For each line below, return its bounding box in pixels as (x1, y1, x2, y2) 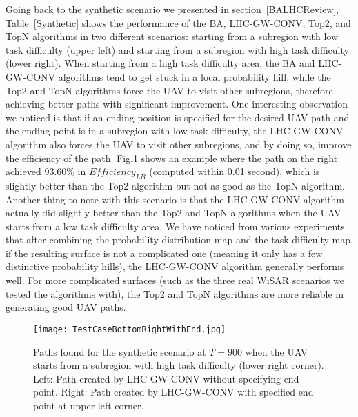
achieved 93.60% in (6, 164, 86, 179)
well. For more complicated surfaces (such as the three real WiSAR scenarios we (6, 273, 345, 287)
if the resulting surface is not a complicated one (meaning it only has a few (6, 245, 323, 260)
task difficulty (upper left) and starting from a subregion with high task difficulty (6, 42, 349, 57)
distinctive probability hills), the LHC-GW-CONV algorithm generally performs (6, 259, 344, 274)
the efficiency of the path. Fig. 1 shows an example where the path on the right (6, 150, 338, 165)
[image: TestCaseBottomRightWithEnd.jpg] (33, 324, 226, 334)
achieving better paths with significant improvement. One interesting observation (6, 96, 348, 111)
